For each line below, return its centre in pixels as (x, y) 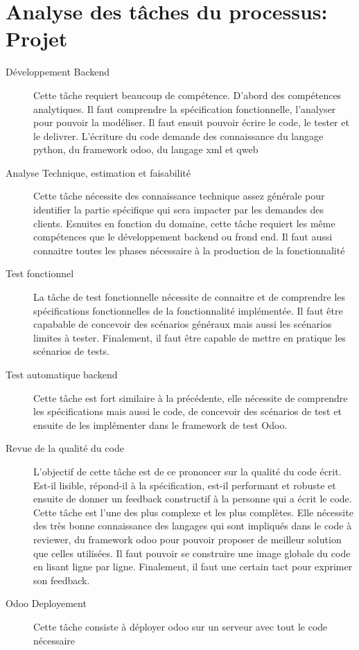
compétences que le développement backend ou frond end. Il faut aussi (183, 237)
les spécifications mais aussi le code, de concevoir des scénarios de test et (187, 411)
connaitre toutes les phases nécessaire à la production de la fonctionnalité (189, 250)
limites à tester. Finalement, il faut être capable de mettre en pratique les (190, 337)
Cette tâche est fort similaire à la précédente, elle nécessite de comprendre (191, 397)
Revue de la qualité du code (65, 448)
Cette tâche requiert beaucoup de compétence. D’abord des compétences (187, 95)
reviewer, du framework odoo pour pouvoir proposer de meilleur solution (187, 539)
